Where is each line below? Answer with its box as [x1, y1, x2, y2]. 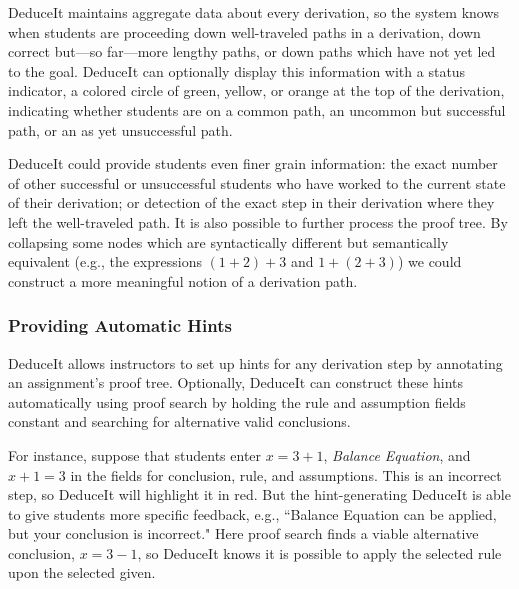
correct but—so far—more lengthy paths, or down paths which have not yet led [8, 41, 496, 62]
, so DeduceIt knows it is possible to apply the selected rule [137, 542, 502, 563]
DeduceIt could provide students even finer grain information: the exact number [8, 153, 498, 174]
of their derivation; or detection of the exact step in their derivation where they [8, 192, 495, 213]
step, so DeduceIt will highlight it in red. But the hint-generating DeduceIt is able [8, 484, 511, 505]
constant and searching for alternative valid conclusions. [8, 411, 351, 432]
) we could [397, 251, 462, 272]
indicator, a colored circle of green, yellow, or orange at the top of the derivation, [8, 80, 505, 101]
